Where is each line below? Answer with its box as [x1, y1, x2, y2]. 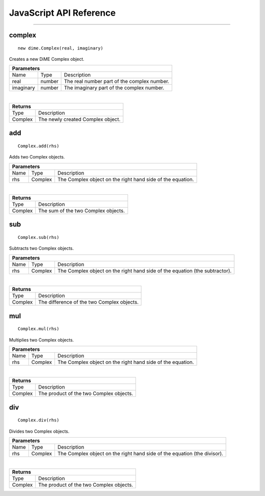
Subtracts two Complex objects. [9, 245, 74, 251]
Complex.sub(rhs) [18, 235, 59, 240]
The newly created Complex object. [38, 116, 121, 123]
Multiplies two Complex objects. [9, 337, 74, 343]
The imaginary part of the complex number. [64, 84, 164, 91]
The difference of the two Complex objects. [38, 299, 139, 306]
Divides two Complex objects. [9, 428, 70, 434]
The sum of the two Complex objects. [38, 207, 125, 214]
